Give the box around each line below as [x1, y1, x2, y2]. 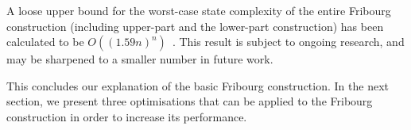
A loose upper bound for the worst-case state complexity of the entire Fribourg [6, 2, 391, 18]
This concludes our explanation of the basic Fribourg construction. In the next [6, 77, 389, 94]
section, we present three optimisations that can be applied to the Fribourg [6, 93, 373, 109]
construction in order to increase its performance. [6, 108, 247, 124]
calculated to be [6, 33, 84, 50]
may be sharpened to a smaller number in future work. [6, 51, 273, 67]
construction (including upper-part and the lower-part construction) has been [6, 17, 384, 34]
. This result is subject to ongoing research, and [172, 33, 405, 50]
